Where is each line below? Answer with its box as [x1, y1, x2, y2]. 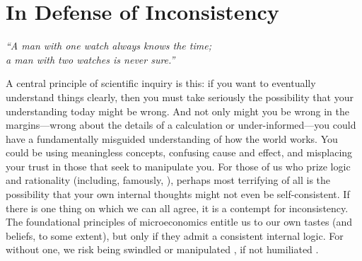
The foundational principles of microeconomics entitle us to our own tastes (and [6, 214, 353, 229]
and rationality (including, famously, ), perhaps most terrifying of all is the [6, 173, 331, 187]
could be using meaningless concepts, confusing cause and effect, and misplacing [6, 145, 353, 160]
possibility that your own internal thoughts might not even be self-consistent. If [6, 187, 350, 202]
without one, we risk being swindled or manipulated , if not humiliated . [6, 242, 319, 257]
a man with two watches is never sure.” [6, 52, 175, 66]
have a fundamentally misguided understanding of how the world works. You [6, 131, 338, 146]
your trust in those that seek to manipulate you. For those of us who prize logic [6, 158, 351, 173]
